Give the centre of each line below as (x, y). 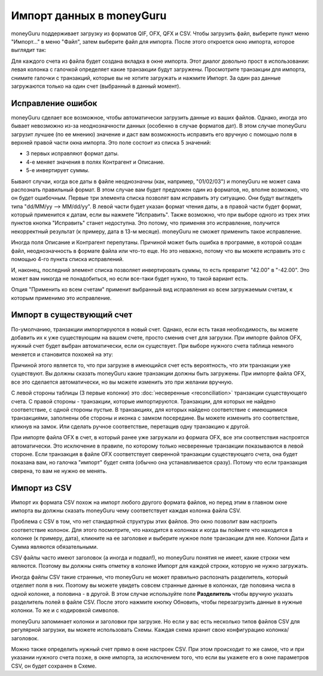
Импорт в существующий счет (72, 315)
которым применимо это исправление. (61, 298)
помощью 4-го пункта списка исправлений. (67, 259)
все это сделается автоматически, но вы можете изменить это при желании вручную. (122, 382)
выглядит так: (29, 50)
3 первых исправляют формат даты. (72, 154)
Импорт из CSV (41, 488)
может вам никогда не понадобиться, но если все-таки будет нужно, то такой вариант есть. (129, 279)
